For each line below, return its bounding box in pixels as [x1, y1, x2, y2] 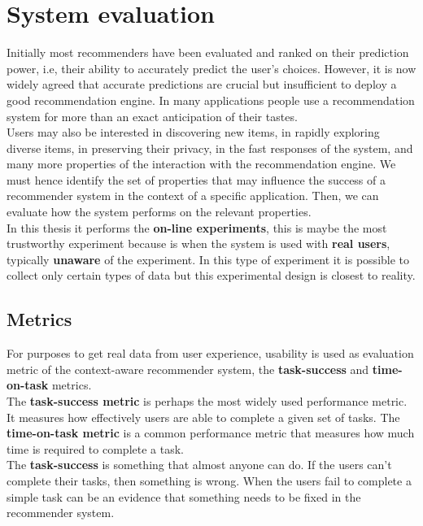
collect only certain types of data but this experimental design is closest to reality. [7, 267, 416, 284]
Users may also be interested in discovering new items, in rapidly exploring [7, 124, 380, 141]
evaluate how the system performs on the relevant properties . [7, 203, 312, 220]
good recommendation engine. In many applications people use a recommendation [7, 91, 415, 108]
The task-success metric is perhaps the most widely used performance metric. [7, 393, 408, 410]
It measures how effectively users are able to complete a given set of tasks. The [7, 408, 400, 425]
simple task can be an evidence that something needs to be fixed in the [7, 488, 361, 505]
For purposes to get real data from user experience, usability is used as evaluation [7, 345, 414, 362]
